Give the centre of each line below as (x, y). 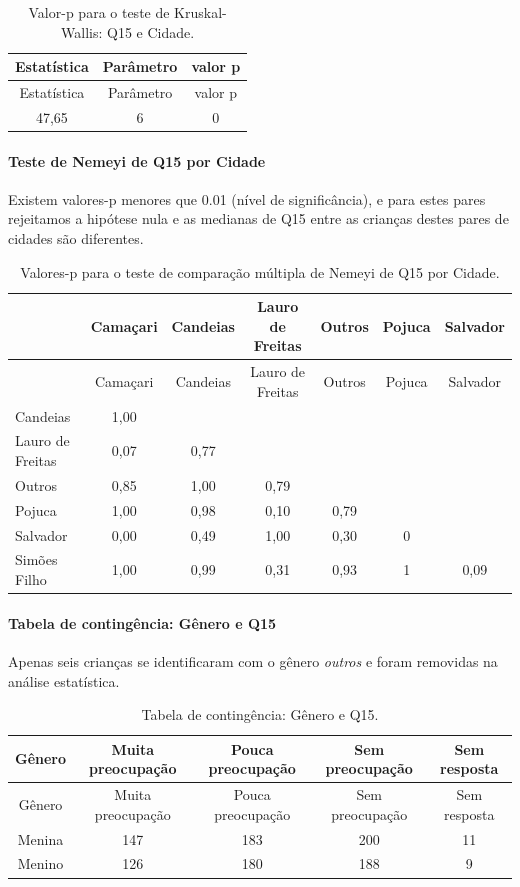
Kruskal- (200, 12)
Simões (36, 559)
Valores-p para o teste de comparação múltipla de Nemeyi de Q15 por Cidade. (260, 271)
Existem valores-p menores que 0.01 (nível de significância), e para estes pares (247, 198)
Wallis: (82, 31)
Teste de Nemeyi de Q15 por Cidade (137, 160)
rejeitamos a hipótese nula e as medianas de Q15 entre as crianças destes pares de (258, 218)
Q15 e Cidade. (151, 31)
